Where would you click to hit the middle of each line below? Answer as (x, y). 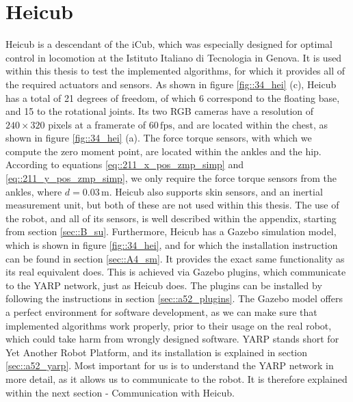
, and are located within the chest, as (250, 124)
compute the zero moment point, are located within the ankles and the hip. (164, 151)
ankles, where (34, 191)
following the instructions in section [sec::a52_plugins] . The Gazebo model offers (174, 298)
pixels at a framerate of (97, 124)
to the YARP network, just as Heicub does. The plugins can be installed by (164, 285)
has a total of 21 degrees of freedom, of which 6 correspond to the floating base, (173, 97)
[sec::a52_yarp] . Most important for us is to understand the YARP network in (170, 365)
